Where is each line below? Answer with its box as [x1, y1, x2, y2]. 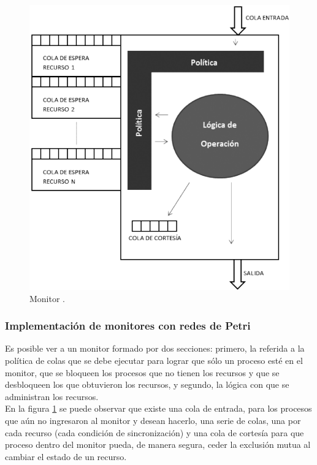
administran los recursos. [5, 390, 99, 403]
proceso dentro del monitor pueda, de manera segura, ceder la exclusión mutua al [5, 438, 311, 451]
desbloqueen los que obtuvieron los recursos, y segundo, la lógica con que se [5, 378, 289, 391]
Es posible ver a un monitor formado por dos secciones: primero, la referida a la [5, 342, 305, 355]
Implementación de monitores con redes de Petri [5, 318, 251, 333]
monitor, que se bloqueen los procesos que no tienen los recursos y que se [5, 366, 280, 379]
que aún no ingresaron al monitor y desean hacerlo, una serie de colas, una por [5, 414, 301, 426]
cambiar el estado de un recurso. [5, 450, 127, 463]
